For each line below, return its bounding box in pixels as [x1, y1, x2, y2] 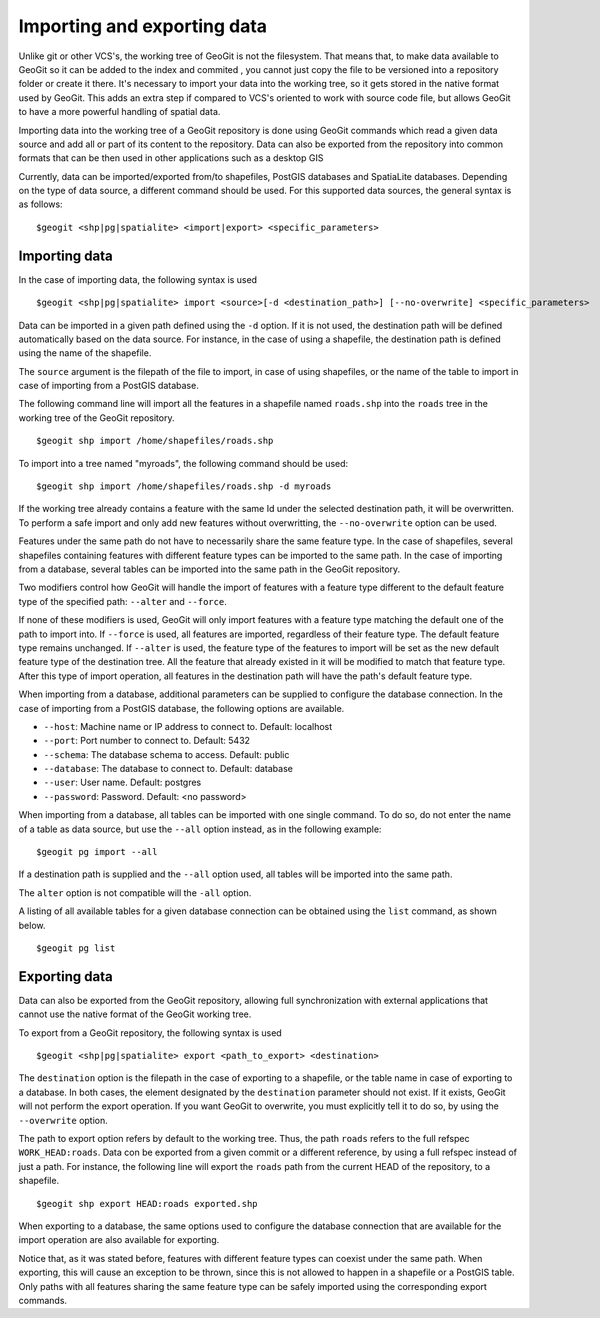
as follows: [18, 198, 64, 210]
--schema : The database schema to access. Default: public [43, 748, 290, 760]
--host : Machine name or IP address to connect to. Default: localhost [43, 720, 333, 732]
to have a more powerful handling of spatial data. [18, 106, 221, 118]
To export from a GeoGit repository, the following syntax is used [18, 1026, 282, 1039]
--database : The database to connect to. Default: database [43, 763, 294, 775]
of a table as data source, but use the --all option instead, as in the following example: [18, 823, 382, 835]
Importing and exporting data [18, 15, 268, 37]
